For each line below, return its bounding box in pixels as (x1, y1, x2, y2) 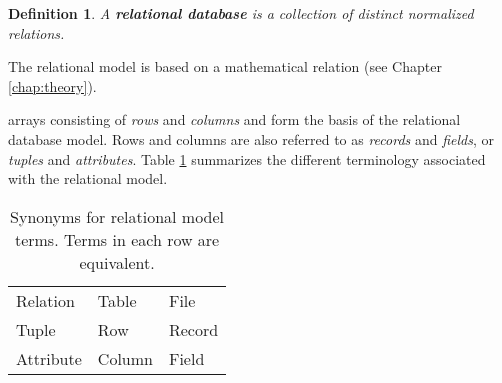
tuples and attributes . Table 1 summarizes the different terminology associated (8, 148, 486, 169)
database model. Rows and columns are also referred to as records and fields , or (8, 128, 495, 149)
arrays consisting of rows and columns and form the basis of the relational (8, 109, 461, 130)
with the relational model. (8, 168, 168, 189)
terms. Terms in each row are (14, 227, 220, 251)
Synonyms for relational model (10, 204, 225, 228)
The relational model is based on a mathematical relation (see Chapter (8, 56, 442, 77)
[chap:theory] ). (8, 75, 97, 96)
